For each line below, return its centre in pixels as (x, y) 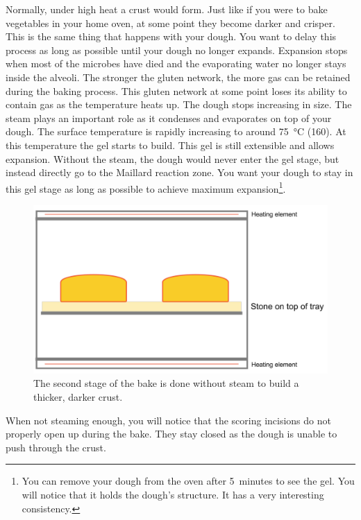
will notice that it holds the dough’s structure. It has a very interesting (173, 494)
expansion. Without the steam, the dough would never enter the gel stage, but (173, 158)
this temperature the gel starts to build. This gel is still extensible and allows (170, 145)
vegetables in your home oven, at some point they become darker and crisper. (170, 23)
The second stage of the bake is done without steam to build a (166, 383)
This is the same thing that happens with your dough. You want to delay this (171, 36)
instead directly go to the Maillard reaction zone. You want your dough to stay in (179, 172)
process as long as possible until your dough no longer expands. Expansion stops (177, 50)
